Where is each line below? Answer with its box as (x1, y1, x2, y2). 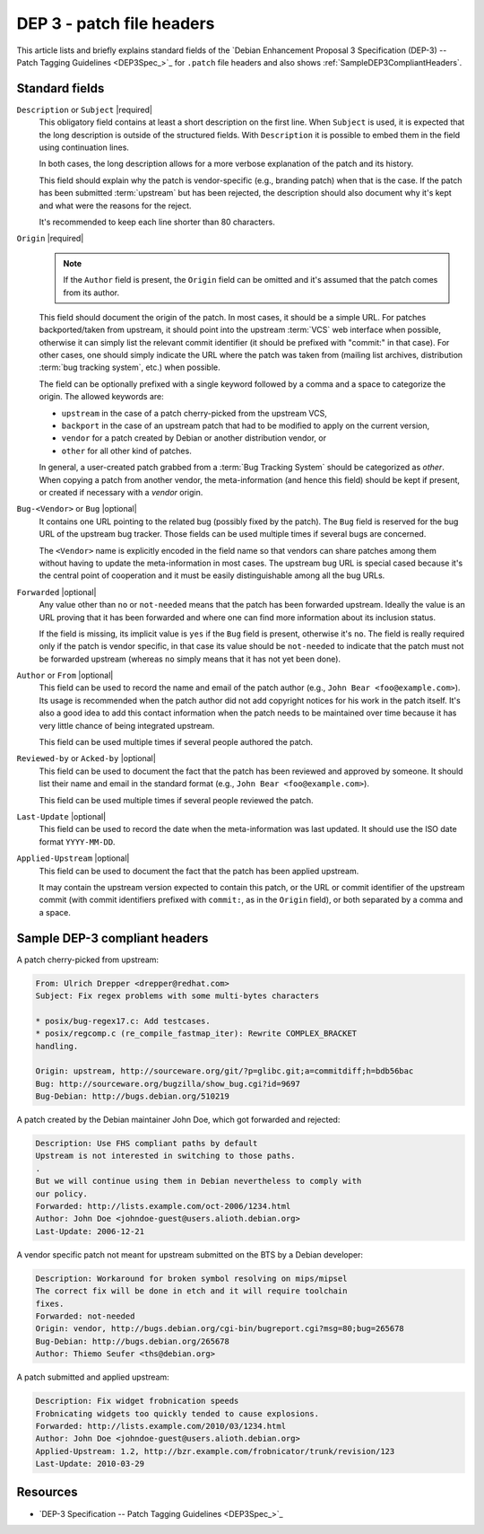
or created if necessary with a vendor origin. (39, 487, 203, 497)
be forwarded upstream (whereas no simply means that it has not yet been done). (39, 653, 341, 664)
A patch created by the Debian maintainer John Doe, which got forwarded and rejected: (16, 1114, 341, 1126)
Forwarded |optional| (16, 586, 97, 597)
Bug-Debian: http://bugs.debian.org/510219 (35, 1091, 230, 1101)
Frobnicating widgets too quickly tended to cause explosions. (35, 1408, 320, 1418)
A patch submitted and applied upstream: (16, 1372, 169, 1382)
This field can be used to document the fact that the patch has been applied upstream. (39, 865, 359, 876)
